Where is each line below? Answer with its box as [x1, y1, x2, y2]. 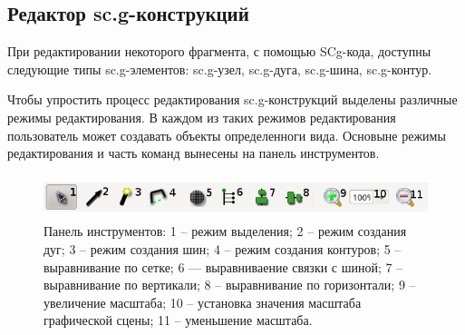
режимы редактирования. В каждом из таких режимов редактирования [7, 107, 396, 126]
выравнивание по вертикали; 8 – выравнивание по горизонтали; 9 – [44, 275, 416, 294]
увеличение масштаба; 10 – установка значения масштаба [44, 292, 362, 311]
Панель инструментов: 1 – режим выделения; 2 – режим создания [44, 222, 407, 241]
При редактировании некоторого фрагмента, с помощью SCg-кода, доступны [7, 42, 431, 61]
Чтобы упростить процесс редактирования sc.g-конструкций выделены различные [7, 90, 458, 109]
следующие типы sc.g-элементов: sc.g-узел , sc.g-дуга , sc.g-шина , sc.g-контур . [7, 59, 432, 78]
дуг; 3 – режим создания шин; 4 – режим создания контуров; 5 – [44, 239, 402, 258]
